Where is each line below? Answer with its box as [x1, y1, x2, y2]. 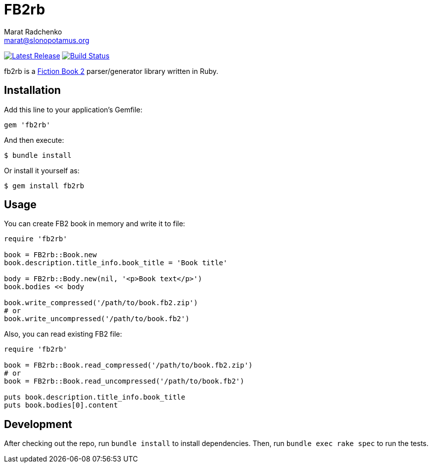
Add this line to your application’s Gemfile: [4, 105, 142, 114]
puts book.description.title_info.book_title [4, 393, 185, 402]
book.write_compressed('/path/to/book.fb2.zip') [4, 299, 198, 307]
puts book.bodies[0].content [4, 401, 118, 410]
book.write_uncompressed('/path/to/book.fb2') [4, 315, 189, 323]
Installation [4, 84, 61, 97]
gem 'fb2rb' [4, 120, 50, 129]
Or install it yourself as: [4, 166, 79, 175]
